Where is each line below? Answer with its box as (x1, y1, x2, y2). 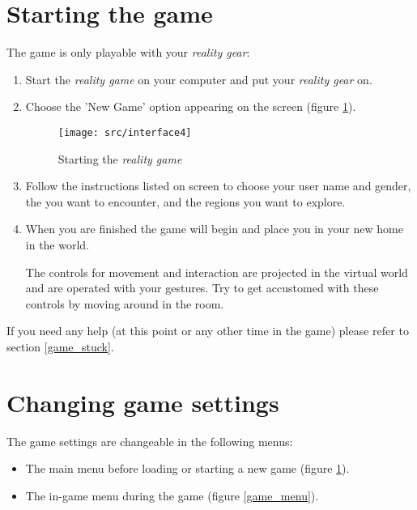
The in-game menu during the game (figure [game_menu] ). (25, 487, 319, 504)
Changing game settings (6, 385, 279, 419)
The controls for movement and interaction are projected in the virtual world (25, 263, 408, 280)
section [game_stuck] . (6, 338, 114, 355)
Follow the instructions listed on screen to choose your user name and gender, (25, 177, 411, 194)
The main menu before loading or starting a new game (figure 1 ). (25, 460, 350, 477)
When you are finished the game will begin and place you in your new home (25, 220, 403, 237)
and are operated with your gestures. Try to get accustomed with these (25, 279, 379, 296)
